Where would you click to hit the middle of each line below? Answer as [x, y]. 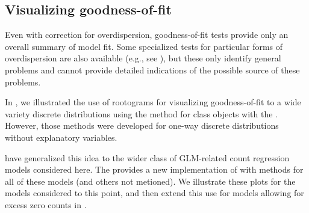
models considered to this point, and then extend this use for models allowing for [154, 193]
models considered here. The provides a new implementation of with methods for [154, 169]
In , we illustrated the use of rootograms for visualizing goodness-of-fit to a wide [153, 102]
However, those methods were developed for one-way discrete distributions [142, 125]
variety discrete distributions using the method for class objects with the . [141, 113]
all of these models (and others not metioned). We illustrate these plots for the [150, 181]
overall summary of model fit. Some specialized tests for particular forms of [144, 46]
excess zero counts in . [46, 204]
